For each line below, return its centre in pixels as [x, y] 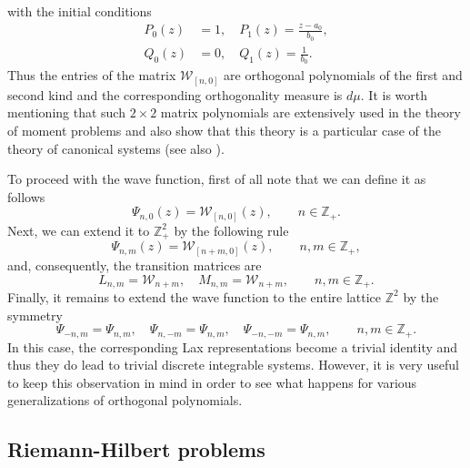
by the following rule [231, 230]
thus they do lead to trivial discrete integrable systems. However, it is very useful [233, 365]
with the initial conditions [80, 11]
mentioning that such [66, 112]
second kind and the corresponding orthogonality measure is [175, 94]
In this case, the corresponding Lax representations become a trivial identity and [233, 346]
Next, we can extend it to [79, 230]
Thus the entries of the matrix [92, 75]
